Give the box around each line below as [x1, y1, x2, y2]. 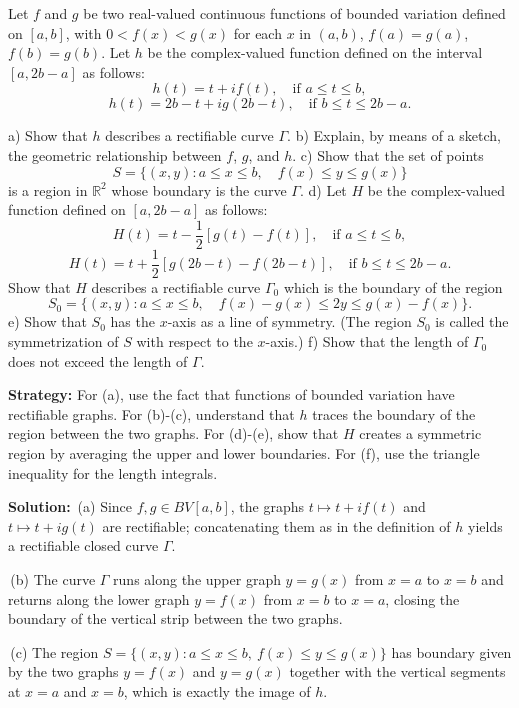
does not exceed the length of [8, 350, 188, 371]
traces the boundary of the [312, 403, 476, 424]
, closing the [385, 588, 460, 609]
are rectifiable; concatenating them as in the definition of [102, 515, 451, 536]
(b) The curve [10, 569, 96, 589]
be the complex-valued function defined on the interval [147, 42, 483, 63]
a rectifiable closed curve [8, 535, 159, 556]
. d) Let [299, 179, 347, 200]
